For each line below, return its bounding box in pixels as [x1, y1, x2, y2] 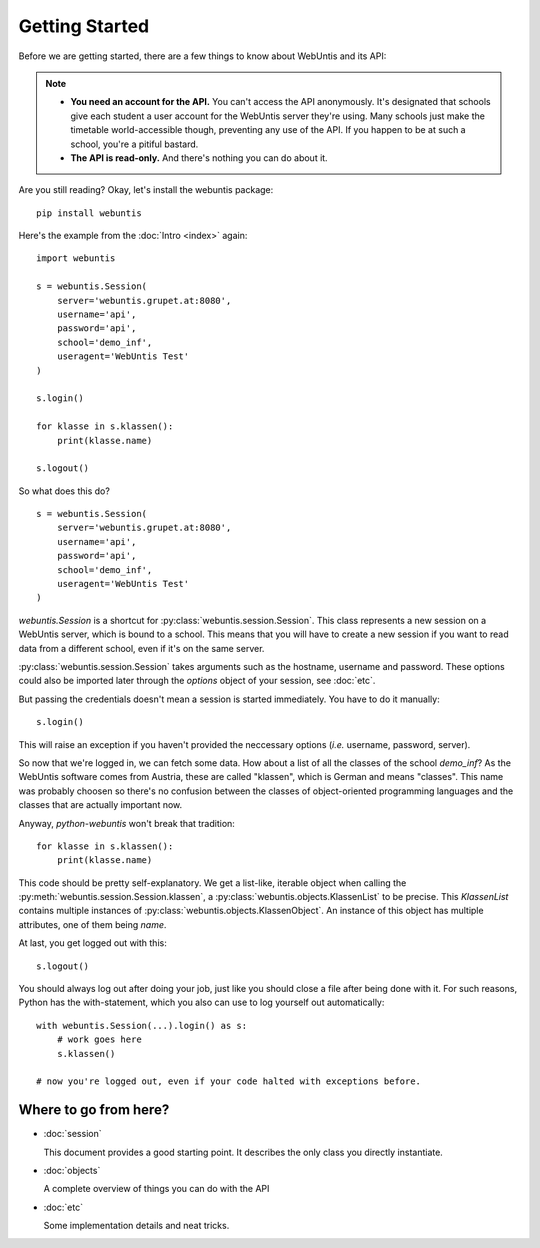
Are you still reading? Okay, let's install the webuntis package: [18, 184, 274, 196]
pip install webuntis [36, 207, 142, 219]
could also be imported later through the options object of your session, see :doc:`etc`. [18, 675, 376, 687]
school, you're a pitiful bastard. [70, 138, 199, 150]
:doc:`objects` [43, 1165, 101, 1177]
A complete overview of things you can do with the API [43, 1183, 270, 1195]
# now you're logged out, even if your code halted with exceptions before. [36, 1076, 422, 1087]
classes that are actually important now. [18, 799, 183, 811]
